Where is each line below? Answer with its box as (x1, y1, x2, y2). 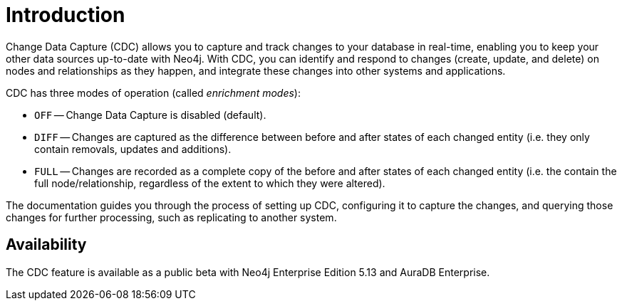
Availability (6, 236, 87, 254)
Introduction (6, 3, 125, 27)
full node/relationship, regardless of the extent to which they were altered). (34, 176, 385, 189)
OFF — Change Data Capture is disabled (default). (34, 108, 266, 121)
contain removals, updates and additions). (34, 142, 232, 155)
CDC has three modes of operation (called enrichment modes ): (6, 86, 301, 99)
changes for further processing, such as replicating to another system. (6, 211, 337, 223)
